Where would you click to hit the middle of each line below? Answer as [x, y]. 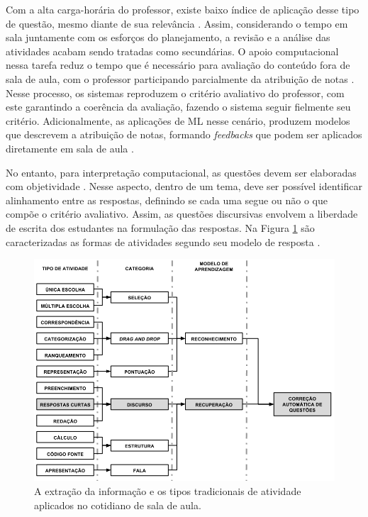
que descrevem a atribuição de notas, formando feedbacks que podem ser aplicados [184, 134]
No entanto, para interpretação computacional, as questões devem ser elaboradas [181, 172]
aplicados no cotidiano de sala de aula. [118, 505]
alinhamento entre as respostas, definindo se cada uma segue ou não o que [167, 200]
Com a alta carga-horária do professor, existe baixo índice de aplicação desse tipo [183, 9]
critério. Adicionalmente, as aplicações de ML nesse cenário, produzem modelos [178, 120]
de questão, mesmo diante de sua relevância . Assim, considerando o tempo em [177, 23]
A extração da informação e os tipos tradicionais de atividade [168, 491]
